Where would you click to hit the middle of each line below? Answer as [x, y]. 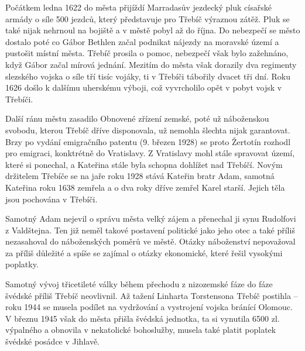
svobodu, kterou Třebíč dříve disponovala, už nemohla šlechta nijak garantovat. [148, 130]
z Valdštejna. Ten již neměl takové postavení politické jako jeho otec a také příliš [150, 230]
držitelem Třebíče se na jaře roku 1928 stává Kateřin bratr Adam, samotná [140, 176]
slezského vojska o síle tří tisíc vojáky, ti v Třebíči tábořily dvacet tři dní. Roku [148, 76]
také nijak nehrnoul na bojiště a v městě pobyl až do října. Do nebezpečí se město [153, 30]
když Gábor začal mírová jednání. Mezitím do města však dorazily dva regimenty [151, 64]
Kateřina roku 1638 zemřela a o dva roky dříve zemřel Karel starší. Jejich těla [145, 187]
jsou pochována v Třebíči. [52, 199]
